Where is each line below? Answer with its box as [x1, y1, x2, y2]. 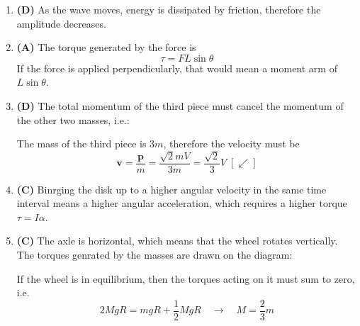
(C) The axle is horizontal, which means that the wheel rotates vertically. [16, 233, 338, 248]
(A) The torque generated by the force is [16, 40, 196, 55]
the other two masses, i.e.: [16, 112, 130, 127]
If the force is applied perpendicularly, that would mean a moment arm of [16, 60, 337, 75]
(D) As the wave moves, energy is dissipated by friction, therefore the [16, 2, 321, 16]
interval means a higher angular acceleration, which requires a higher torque [16, 196, 347, 210]
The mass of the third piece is [16, 136, 147, 151]
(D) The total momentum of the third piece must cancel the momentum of [16, 98, 344, 113]
